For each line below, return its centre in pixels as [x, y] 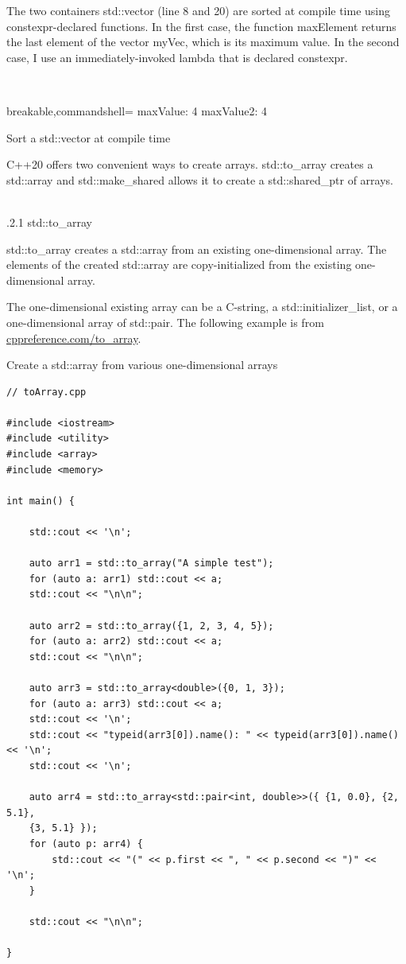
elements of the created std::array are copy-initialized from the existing [179, 264]
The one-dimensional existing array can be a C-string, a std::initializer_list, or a [202, 307]
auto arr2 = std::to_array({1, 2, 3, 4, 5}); [151, 626]
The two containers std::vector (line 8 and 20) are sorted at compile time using [199, 10]
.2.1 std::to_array [49, 222]
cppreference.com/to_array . [74, 338]
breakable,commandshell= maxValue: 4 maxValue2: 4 [137, 110]
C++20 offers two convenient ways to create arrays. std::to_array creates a [190, 164]
